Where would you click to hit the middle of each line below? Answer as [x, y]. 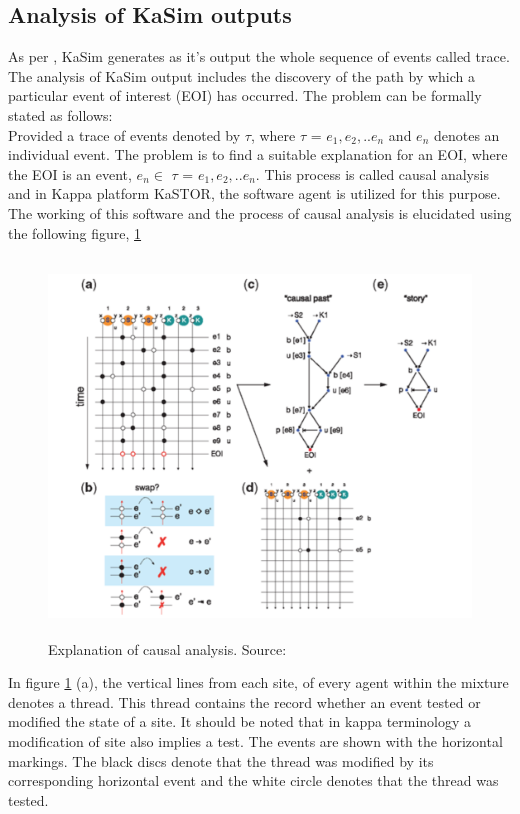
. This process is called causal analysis [372, 173]
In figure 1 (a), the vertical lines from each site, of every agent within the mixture [258, 682]
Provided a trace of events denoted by [124, 134]
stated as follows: [60, 114]
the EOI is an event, [70, 173]
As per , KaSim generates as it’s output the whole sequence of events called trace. [259, 56]
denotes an [466, 134]
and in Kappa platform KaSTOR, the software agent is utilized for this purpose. [254, 193]
